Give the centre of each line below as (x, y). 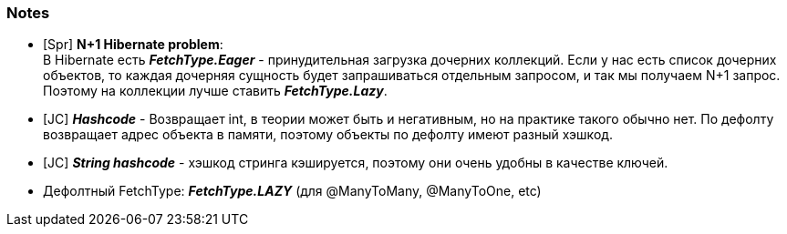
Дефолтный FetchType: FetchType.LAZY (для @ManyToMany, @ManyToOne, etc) (292, 191)
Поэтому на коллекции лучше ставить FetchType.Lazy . (215, 91)
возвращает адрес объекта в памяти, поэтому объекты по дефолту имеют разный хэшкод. (328, 135)
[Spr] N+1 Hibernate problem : (133, 45)
